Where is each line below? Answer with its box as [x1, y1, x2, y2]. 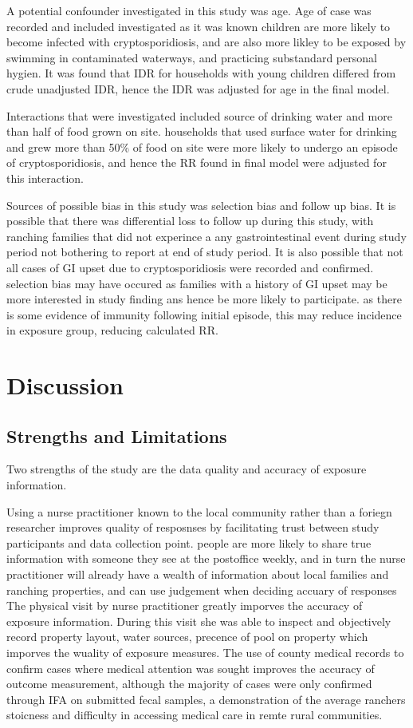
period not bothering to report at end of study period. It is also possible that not [6, 243, 403, 260]
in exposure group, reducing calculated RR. [6, 322, 218, 338]
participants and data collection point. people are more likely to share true [6, 534, 372, 551]
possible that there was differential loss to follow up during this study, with [6, 212, 374, 229]
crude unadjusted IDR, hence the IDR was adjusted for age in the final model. [6, 80, 390, 97]
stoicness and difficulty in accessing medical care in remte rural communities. [6, 706, 383, 723]
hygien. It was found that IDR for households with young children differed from [6, 65, 396, 81]
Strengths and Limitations [6, 423, 227, 448]
